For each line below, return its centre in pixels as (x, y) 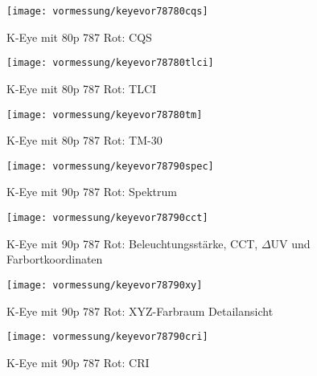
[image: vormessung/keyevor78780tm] (105, 114)
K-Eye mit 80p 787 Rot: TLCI (82, 88)
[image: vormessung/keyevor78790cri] (107, 337)
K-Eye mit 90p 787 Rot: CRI (78, 362)
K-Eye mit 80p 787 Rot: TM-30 (84, 140)
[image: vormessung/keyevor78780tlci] (110, 63)
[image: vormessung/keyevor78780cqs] (107, 11)
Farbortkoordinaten (55, 259)
